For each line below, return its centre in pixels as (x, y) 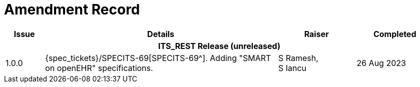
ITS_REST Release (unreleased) (219, 46)
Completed (395, 34)
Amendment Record (72, 9)
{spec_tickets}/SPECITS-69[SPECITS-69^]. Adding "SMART (158, 58)
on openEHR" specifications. (99, 68)
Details (161, 34)
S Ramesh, (298, 58)
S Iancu (292, 68)
